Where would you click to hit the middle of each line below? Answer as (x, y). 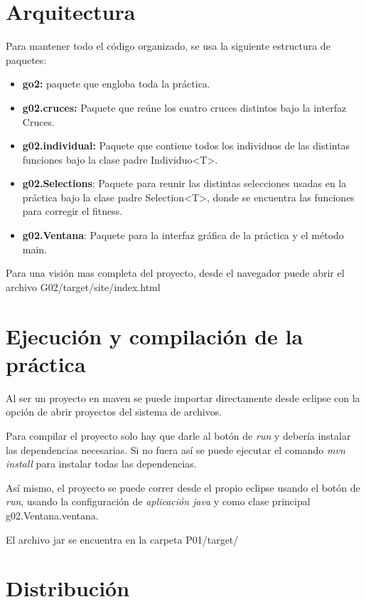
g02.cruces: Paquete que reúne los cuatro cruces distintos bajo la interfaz (184, 107)
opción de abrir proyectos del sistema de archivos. (114, 412)
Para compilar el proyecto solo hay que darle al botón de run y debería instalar (178, 435)
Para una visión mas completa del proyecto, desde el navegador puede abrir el (175, 273)
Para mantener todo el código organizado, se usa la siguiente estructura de (168, 46)
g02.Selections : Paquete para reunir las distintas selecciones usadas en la (184, 183)
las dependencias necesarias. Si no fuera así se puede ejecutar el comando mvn (176, 449)
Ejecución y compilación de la (155, 336)
